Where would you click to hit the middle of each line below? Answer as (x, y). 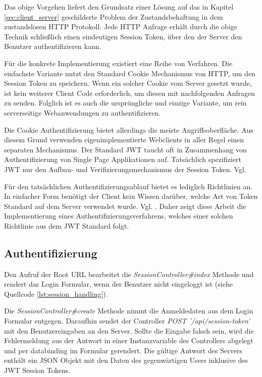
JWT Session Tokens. (37, 370)
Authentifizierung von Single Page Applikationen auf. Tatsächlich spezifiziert (123, 159)
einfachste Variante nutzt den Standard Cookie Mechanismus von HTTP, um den (130, 73)
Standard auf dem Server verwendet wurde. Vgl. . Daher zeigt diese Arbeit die (125, 206)
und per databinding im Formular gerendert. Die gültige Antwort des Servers (123, 350)
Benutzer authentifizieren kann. (53, 46)
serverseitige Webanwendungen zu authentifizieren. (83, 112)
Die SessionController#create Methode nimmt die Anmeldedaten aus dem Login (129, 311)
